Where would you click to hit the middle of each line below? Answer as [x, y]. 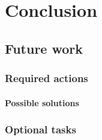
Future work [44, 48]
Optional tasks [40, 129]
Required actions [46, 78]
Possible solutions [42, 102]
